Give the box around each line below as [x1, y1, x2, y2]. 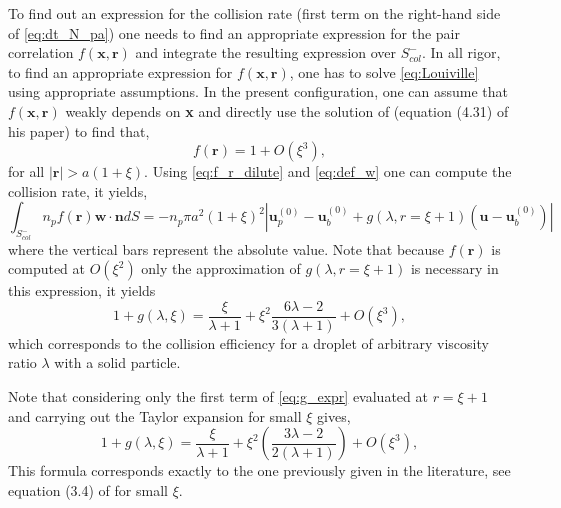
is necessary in [410, 258, 499, 279]
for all [8, 161, 45, 182]
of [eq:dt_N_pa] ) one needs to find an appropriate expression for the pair [8, 22, 460, 43]
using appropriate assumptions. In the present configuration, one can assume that [8, 81, 509, 102]
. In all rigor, [422, 42, 501, 63]
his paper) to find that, [8, 120, 150, 141]
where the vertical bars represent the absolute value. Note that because [8, 238, 445, 259]
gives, [317, 405, 351, 426]
